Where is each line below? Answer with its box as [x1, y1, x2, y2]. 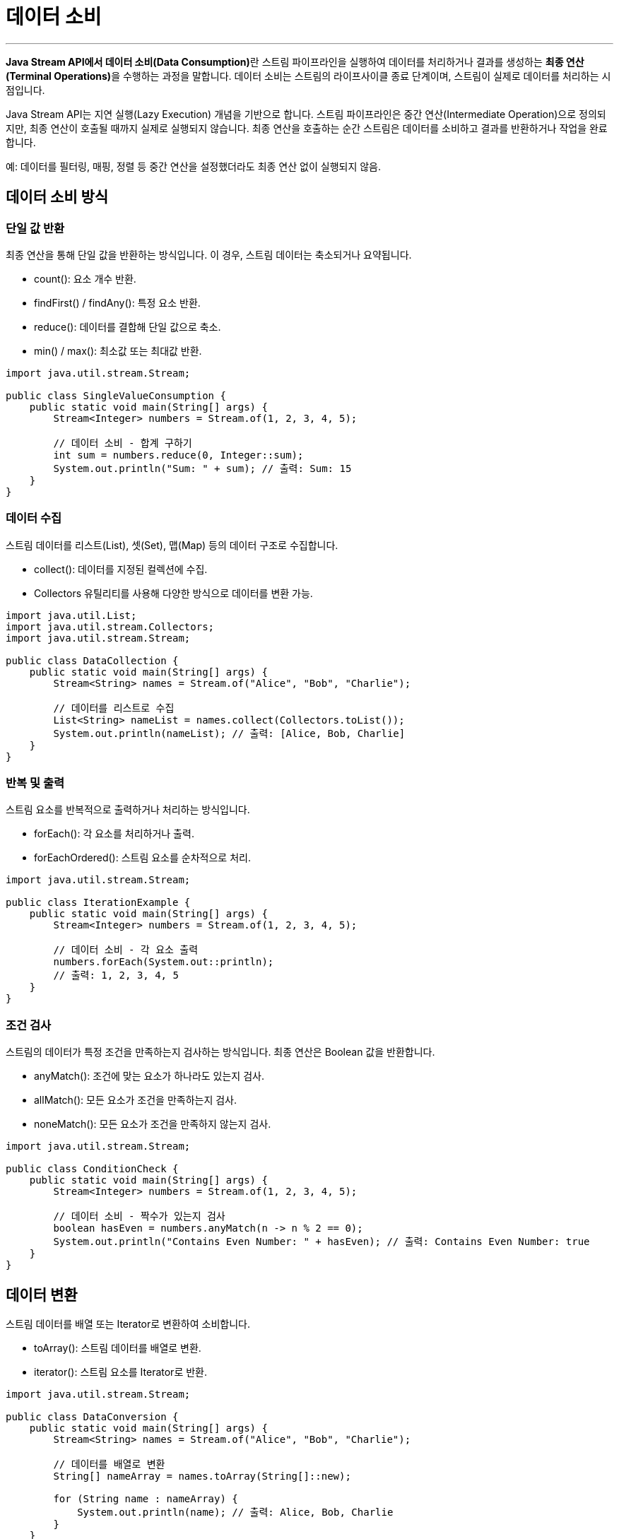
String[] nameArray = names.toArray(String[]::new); [53, 1470, 351, 1482]
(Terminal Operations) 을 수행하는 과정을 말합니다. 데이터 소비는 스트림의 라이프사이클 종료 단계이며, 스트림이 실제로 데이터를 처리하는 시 [6, 69, 611, 82]
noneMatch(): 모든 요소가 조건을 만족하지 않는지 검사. [34, 1118, 271, 1131]
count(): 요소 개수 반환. [34, 272, 136, 285]
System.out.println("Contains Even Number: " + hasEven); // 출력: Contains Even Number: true [53, 1236, 590, 1248]
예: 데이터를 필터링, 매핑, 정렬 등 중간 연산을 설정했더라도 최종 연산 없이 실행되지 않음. [6, 160, 381, 172]
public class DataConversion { [6, 1411, 179, 1423]
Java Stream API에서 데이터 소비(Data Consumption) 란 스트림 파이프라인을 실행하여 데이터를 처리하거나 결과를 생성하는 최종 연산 [6, 55, 584, 68]
